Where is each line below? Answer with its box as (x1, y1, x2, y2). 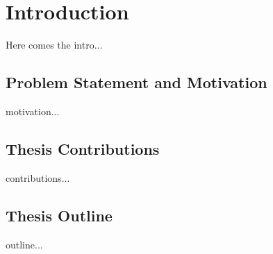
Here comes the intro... (6, 37, 103, 52)
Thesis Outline (6, 204, 113, 226)
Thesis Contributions (6, 137, 160, 159)
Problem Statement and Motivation (6, 71, 267, 93)
